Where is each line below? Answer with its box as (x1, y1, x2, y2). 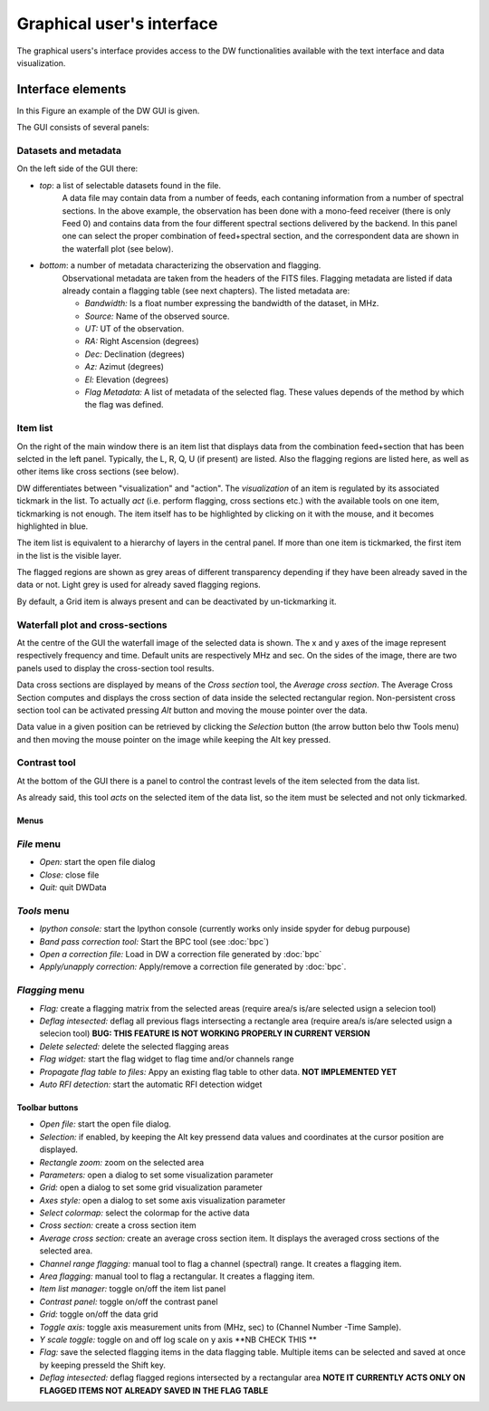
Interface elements (16, 82, 127, 97)
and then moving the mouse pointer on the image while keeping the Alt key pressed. (16, 734, 331, 744)
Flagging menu (16, 984, 85, 996)
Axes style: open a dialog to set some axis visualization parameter (39, 1195, 286, 1205)
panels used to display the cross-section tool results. (16, 662, 215, 674)
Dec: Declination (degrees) (84, 349, 186, 360)
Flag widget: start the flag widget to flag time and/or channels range (39, 1053, 294, 1064)
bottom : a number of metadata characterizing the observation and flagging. (39, 260, 321, 271)
